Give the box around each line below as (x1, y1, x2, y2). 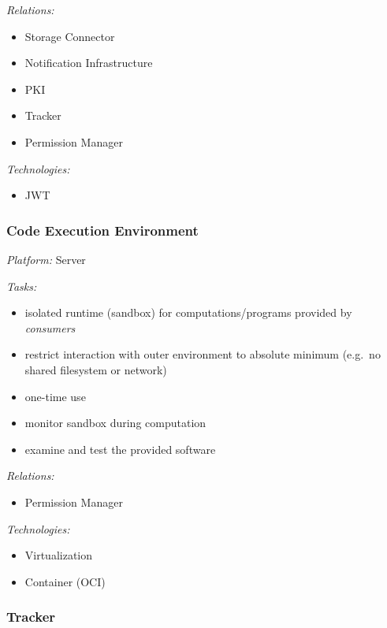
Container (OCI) (24, 573, 106, 589)
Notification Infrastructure (24, 54, 153, 71)
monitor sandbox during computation (24, 414, 207, 431)
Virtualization (24, 547, 93, 563)
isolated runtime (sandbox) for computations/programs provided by (24, 304, 352, 321)
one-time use (24, 388, 86, 404)
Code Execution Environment (6, 220, 199, 240)
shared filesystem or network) (24, 361, 167, 377)
